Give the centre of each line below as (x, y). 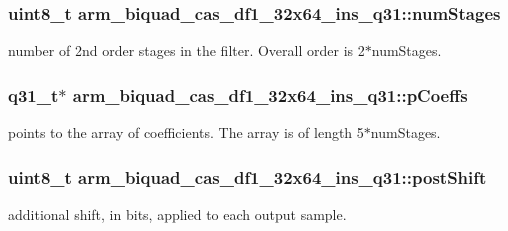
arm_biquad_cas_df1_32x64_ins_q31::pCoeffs (270, 94)
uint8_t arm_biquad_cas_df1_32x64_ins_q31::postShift (247, 176)
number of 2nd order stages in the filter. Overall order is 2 (186, 50)
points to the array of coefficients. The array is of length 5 (186, 132)
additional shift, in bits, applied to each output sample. (177, 213)
